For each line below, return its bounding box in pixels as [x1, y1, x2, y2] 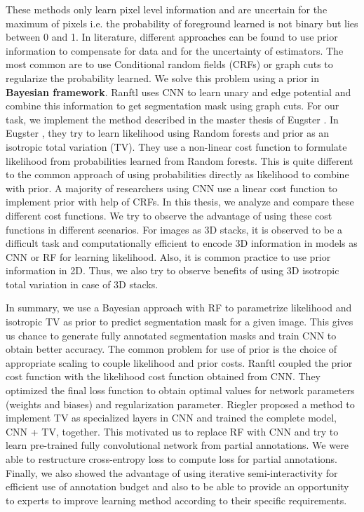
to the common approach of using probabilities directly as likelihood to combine [6, 167, 349, 182]
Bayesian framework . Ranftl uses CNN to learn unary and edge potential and [6, 84, 351, 99]
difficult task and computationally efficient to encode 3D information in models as [6, 236, 358, 250]
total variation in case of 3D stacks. [6, 276, 159, 291]
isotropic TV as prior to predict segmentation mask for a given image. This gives [6, 314, 353, 329]
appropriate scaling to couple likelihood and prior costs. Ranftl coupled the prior [6, 355, 353, 370]
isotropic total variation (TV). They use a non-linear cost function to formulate [6, 139, 347, 154]
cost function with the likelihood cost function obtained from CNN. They [6, 369, 321, 384]
